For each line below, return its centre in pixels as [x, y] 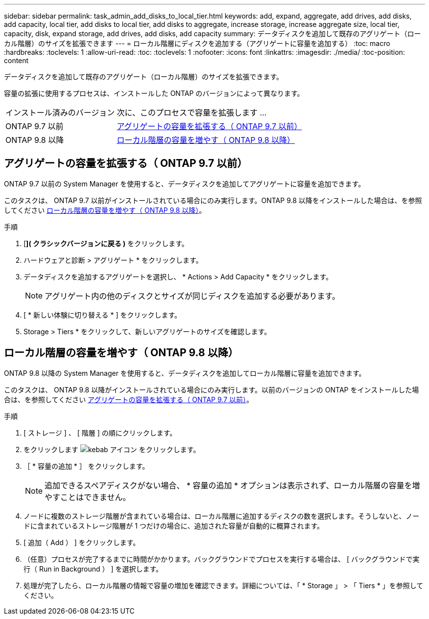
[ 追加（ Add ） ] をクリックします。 [82, 542]
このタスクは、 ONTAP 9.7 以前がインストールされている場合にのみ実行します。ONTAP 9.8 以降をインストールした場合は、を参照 [213, 200]
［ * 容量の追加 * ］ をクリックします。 [86, 466]
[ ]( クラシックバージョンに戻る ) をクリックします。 [106, 243]
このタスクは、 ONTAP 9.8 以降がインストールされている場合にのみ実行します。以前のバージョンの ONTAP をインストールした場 [212, 390]
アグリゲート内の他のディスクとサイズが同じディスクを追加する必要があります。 [192, 296]
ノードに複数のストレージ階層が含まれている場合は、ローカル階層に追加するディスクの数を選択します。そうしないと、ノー [222, 516]
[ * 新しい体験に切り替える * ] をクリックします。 [103, 315]
